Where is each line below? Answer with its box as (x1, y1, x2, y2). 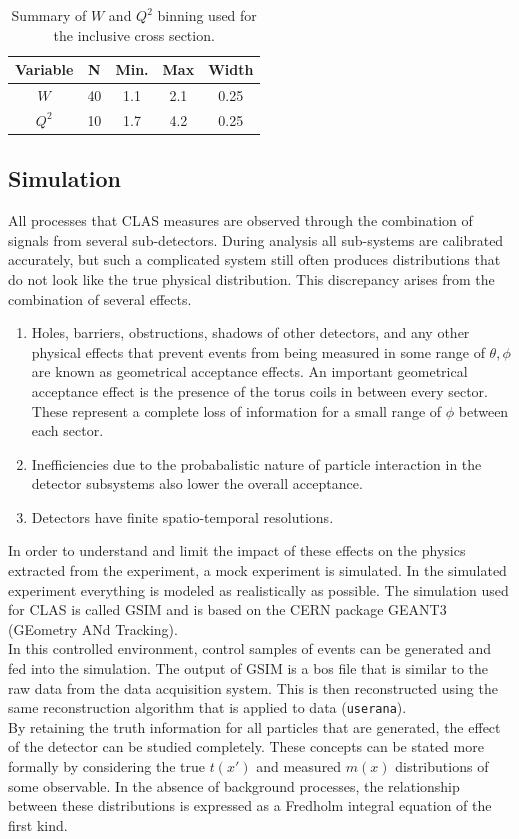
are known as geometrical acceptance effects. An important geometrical (31, 361, 468, 382)
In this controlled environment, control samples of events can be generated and (8, 638, 492, 659)
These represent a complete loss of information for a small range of (31, 400, 442, 421)
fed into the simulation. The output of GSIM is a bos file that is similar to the (8, 658, 489, 679)
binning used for (157, 5, 257, 25)
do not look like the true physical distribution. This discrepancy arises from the (8, 268, 495, 289)
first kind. (8, 814, 68, 835)
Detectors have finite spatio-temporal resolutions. (31, 506, 334, 527)
